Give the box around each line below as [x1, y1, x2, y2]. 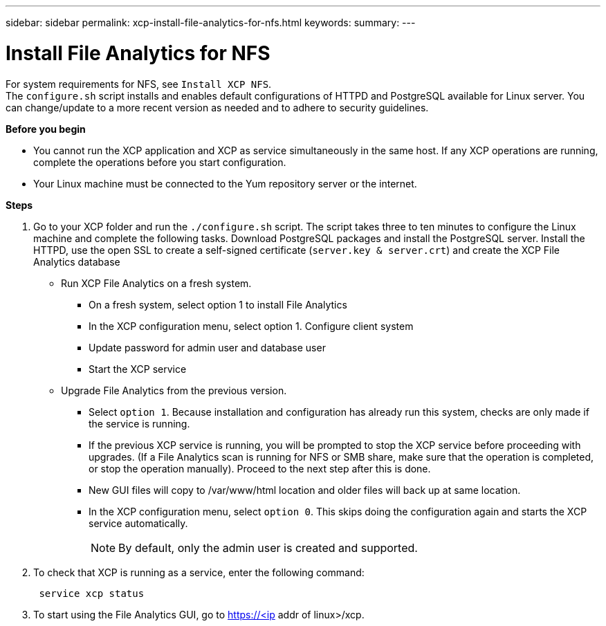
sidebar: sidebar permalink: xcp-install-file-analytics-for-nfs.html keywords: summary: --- [6, 17, 416, 28]
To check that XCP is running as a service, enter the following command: [33, 566, 365, 578]
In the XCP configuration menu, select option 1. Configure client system [89, 320, 414, 332]
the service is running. [89, 417, 190, 430]
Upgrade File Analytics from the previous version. [61, 384, 287, 396]
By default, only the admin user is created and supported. [118, 540, 418, 555]
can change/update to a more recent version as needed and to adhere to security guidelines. [6, 101, 429, 113]
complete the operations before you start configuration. [33, 156, 286, 168]
